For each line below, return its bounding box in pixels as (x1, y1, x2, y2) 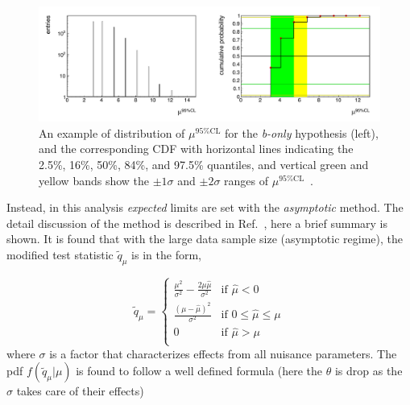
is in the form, (131, 246, 201, 263)
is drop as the (334, 362, 403, 379)
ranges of (224, 172, 269, 188)
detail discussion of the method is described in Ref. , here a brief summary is (6, 214, 387, 231)
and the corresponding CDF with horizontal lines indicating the (39, 140, 354, 157)
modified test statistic (6, 246, 114, 263)
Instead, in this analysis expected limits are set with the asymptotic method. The (6, 199, 404, 216)
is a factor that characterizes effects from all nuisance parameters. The (49, 345, 397, 362)
